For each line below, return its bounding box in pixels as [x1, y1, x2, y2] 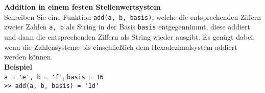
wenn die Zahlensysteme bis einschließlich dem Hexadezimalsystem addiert [4, 41, 237, 52]
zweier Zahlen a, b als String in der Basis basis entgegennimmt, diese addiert [4, 21, 250, 32]
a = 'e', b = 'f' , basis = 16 [4, 71, 104, 82]
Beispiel [4, 61, 32, 72]
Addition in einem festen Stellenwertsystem [4, 2, 161, 12]
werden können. [4, 51, 53, 62]
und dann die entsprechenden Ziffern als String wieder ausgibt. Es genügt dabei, [4, 31, 255, 42]
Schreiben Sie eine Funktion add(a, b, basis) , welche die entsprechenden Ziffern [4, 11, 261, 22]
